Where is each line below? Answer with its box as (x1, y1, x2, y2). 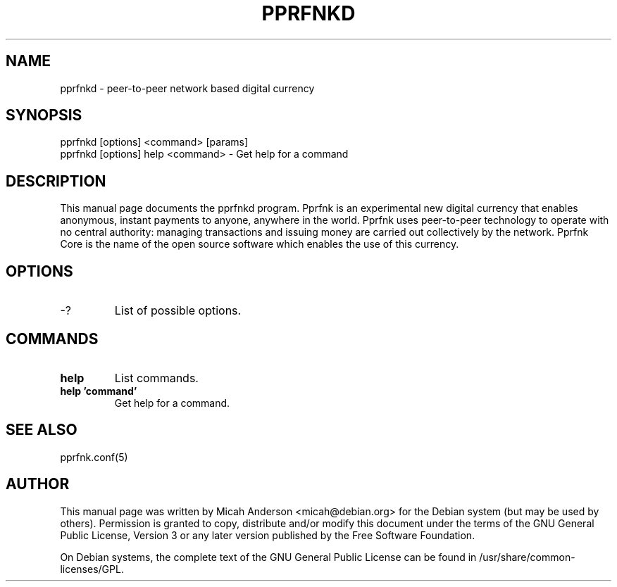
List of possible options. (114, 303, 242, 318)
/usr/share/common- (479, 550, 575, 563)
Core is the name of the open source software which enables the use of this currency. (60, 238, 459, 251)
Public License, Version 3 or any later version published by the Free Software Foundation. (60, 529, 475, 541)
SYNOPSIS (6, 106, 82, 125)
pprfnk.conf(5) (60, 450, 128, 463)
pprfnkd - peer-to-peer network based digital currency (60, 82, 315, 94)
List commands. (114, 370, 199, 385)
